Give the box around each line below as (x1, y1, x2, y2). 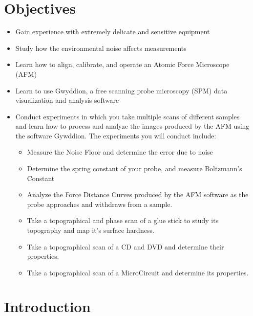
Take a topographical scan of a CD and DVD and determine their (27, 241, 224, 251)
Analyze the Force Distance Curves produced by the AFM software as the (27, 189, 249, 200)
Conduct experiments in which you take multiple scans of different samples (15, 111, 240, 121)
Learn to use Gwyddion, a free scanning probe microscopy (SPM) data (15, 85, 228, 95)
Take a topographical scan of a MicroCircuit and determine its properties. (27, 267, 249, 277)
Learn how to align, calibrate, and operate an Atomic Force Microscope (15, 59, 230, 69)
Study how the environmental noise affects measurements (15, 43, 187, 53)
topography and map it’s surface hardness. (27, 225, 154, 235)
